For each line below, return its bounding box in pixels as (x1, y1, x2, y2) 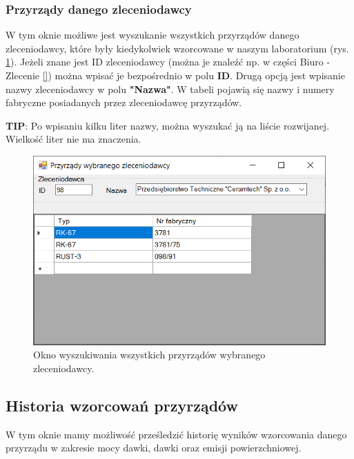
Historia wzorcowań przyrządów (6, 394, 238, 416)
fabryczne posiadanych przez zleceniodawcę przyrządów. (6, 95, 242, 110)
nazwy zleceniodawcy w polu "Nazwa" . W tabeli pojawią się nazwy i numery (6, 81, 335, 96)
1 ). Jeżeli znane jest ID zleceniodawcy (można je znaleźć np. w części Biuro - (6, 54, 331, 69)
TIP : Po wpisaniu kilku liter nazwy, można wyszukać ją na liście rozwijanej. (6, 118, 330, 132)
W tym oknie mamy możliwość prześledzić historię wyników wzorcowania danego (6, 427, 347, 441)
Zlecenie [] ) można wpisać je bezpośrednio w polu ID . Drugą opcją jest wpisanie (6, 68, 345, 82)
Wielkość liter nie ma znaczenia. (6, 132, 141, 146)
